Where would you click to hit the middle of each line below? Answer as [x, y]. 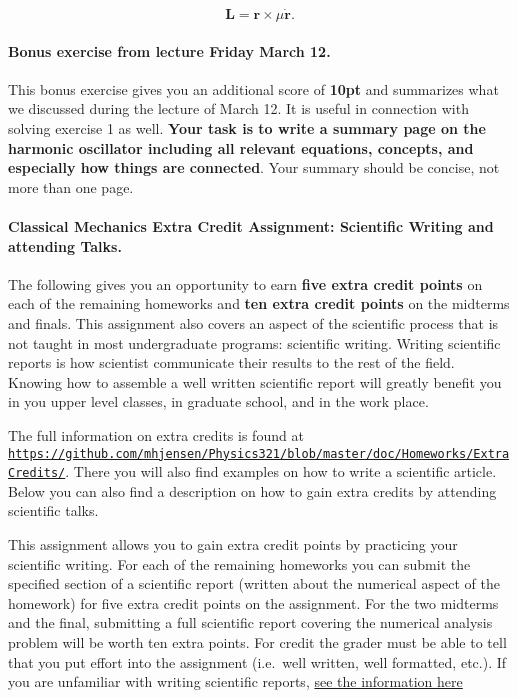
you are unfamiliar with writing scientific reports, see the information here [235, 681]
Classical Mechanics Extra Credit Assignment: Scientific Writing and [251, 225]
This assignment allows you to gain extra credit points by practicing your [233, 544]
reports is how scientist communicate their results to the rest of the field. [231, 362]
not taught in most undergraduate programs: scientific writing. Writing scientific [254, 342]
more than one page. [71, 186]
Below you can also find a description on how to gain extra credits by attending [252, 490]
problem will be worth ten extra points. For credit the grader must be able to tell [257, 641]
